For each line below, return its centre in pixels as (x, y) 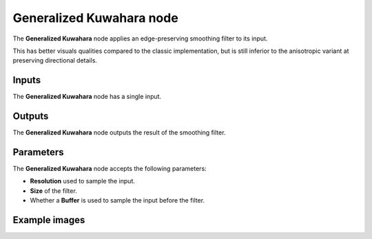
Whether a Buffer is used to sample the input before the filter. (117, 201)
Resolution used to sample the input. (83, 181)
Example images (49, 220)
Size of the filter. (53, 191)
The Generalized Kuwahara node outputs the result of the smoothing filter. (119, 133)
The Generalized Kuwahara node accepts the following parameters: (110, 169)
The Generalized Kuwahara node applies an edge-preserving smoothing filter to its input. (140, 38)
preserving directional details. (55, 60)
